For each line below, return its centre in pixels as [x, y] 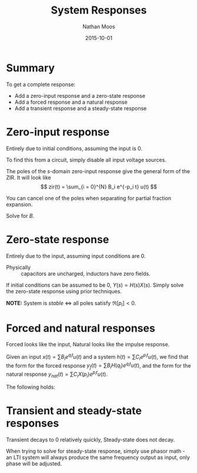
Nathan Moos [99, 27]
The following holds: [31, 387]
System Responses [99, 10]
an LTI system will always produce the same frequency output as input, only [98, 457]
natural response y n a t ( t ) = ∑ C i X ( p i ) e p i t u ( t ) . [57, 374]
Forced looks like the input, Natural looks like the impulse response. [88, 345]
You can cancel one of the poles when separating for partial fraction [89, 198]
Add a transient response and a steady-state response [81, 108]
